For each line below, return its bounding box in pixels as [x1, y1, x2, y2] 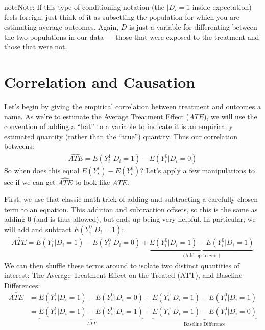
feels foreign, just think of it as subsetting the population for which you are [4, 11, 239, 22]
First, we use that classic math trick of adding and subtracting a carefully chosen [4, 194, 258, 205]
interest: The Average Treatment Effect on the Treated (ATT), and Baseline [4, 270, 243, 281]
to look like [75, 176, 110, 187]
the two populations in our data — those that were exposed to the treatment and [4, 31, 259, 42]
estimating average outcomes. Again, [4, 21, 119, 32]
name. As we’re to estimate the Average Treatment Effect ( [4, 111, 189, 121]
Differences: [4, 280, 40, 290]
